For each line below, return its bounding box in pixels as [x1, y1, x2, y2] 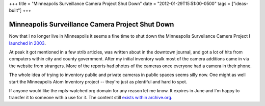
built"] [9, 7, 22, 13]
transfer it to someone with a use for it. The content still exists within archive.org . [9, 95, 173, 101]
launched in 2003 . [9, 40, 46, 46]
